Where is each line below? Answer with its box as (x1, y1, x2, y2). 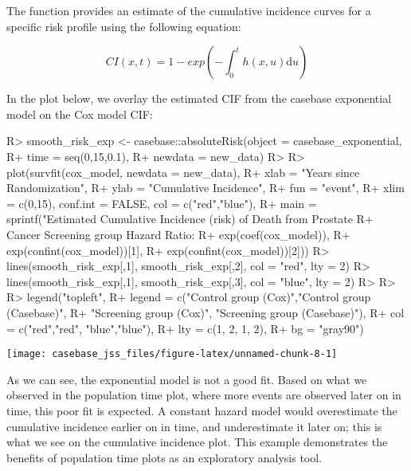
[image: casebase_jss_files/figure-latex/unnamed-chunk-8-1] (6, 348, 338, 360)
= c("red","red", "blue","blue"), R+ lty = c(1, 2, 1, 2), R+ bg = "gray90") (6, 320, 364, 336)
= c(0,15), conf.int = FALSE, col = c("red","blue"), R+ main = (6, 194, 317, 211)
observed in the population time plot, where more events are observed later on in (6, 387, 401, 403)
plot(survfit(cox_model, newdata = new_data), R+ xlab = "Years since (6, 163, 360, 180)
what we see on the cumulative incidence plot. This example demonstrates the (6, 434, 388, 450)
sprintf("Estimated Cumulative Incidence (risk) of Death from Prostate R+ (6, 210, 374, 227)
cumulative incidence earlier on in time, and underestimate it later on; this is (6, 418, 382, 434)
